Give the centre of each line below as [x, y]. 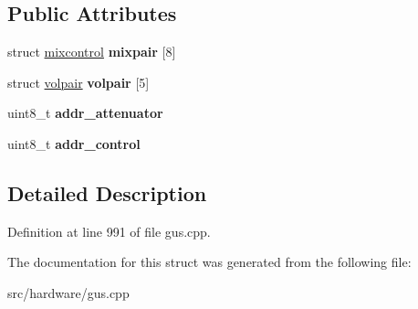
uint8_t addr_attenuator [85, 113]
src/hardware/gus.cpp [68, 292]
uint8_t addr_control [74, 143]
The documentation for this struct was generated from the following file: [209, 262]
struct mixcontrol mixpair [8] [92, 52]
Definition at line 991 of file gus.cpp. [109, 231]
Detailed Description [107, 192]
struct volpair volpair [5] [78, 82]
